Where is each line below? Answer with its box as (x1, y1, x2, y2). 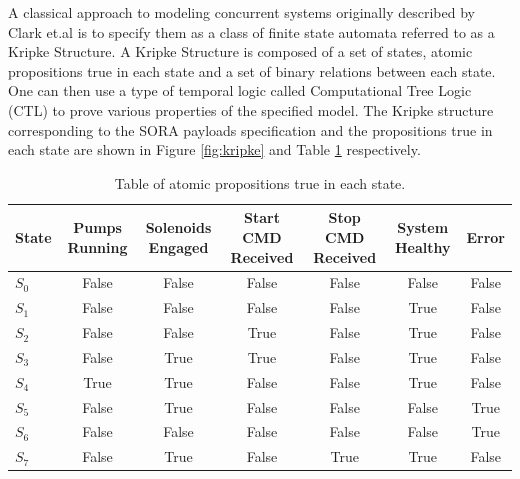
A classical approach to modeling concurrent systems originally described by (8, 2, 475, 22)
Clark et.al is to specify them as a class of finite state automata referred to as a (8, 21, 495, 42)
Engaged (148, 236, 209, 257)
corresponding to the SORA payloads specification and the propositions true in (8, 119, 493, 140)
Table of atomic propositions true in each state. (114, 172, 406, 193)
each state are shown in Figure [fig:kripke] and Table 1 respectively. (8, 139, 421, 160)
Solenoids (145, 217, 212, 238)
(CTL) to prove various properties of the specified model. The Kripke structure (8, 99, 494, 120)
